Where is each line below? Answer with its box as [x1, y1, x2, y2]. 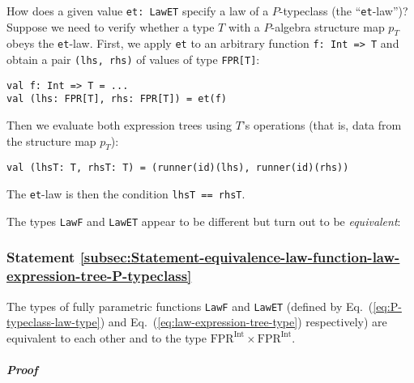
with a [228, 18, 260, 35]
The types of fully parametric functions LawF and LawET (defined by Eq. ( [6, 297, 373, 314]
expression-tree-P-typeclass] [6, 266, 192, 286]
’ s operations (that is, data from [241, 117, 402, 134]
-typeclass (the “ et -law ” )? [279, 2, 408, 19]
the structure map [6, 132, 96, 149]
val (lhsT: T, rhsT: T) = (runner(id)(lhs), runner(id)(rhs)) [6, 162, 349, 174]
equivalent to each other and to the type [6, 329, 207, 346]
